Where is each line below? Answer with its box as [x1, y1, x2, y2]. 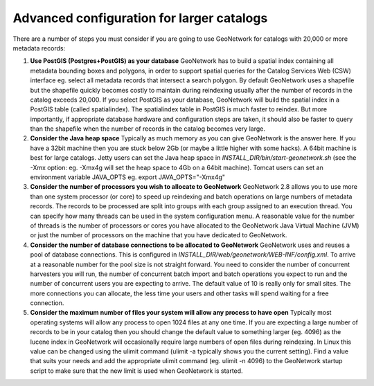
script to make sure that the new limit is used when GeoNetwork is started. [30, 367, 243, 375]
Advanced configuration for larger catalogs [12, 10, 268, 26]
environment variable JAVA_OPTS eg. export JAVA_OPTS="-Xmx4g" [30, 173, 225, 181]
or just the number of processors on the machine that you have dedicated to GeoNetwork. [30, 231, 287, 239]
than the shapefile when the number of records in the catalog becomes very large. [30, 125, 266, 133]
